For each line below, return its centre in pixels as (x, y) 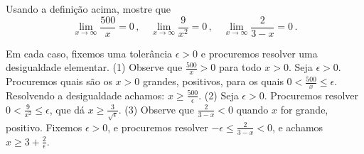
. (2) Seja (219, 95)
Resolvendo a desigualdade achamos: (85, 95)
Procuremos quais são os (59, 81)
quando (252, 109)
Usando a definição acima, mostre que (88, 9)
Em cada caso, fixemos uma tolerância (89, 53)
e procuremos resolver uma (259, 53)
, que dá (67, 109)
